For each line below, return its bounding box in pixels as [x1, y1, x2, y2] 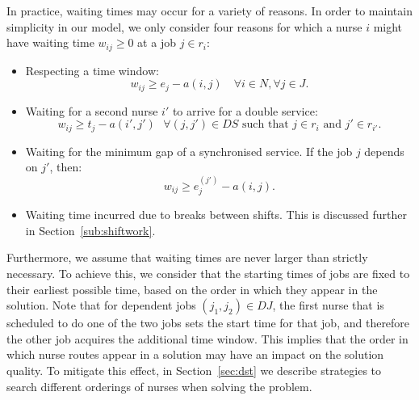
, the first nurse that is [272, 297, 384, 314]
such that [242, 119, 289, 131]
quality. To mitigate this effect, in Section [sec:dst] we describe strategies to [6, 361, 382, 378]
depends [364, 142, 404, 159]
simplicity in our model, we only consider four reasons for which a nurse [6, 18, 362, 35]
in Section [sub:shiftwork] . [25, 221, 156, 238]
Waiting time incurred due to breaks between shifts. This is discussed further [25, 206, 407, 223]
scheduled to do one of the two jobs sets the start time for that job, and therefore [6, 314, 410, 331]
